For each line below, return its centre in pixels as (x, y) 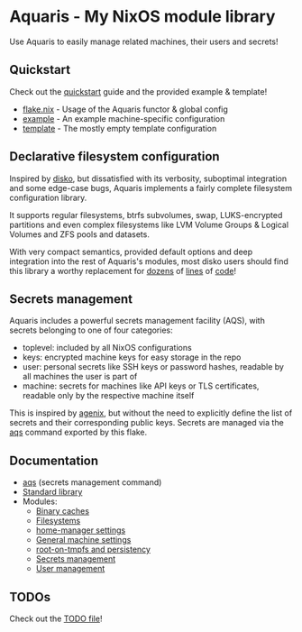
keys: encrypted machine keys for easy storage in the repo (132, 357)
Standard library (52, 492)
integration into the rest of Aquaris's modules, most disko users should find (149, 261)
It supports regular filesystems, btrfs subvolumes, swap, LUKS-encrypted (146, 215)
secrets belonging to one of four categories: (91, 330)
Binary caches (63, 511)
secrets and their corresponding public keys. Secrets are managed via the (146, 423)
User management (70, 569)
